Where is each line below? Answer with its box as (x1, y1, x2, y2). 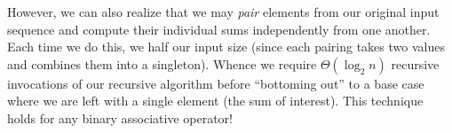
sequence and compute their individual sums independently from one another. (7, 20, 431, 38)
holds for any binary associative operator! (7, 108, 233, 127)
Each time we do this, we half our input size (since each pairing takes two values (7, 37, 445, 56)
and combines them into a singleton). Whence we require (7, 54, 317, 73)
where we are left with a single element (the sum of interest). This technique (7, 91, 424, 110)
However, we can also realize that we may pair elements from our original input (7, 3, 440, 20)
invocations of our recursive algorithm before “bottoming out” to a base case (7, 74, 424, 92)
